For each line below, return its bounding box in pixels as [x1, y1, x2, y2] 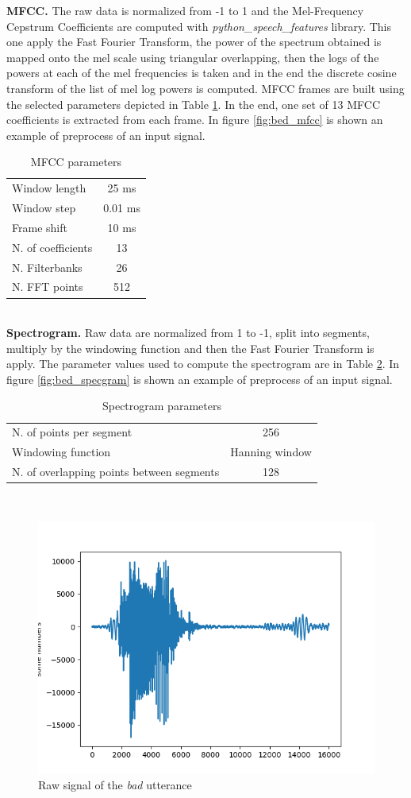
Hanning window [230, 444, 312, 460]
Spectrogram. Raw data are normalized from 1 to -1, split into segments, [6, 324, 370, 341]
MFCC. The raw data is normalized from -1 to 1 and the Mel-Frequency [6, 2, 364, 18]
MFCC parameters [30, 153, 122, 170]
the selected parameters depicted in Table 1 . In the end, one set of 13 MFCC [6, 95, 381, 112]
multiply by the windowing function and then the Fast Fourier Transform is [6, 339, 375, 356]
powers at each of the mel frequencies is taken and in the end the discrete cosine [6, 64, 397, 81]
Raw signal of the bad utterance [38, 777, 192, 793]
